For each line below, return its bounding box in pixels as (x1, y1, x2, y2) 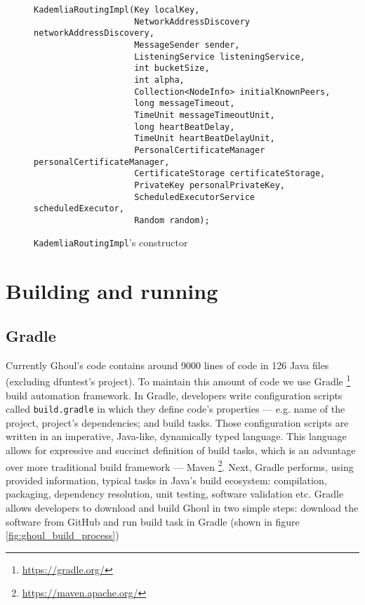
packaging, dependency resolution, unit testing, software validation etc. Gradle (6, 486, 344, 501)
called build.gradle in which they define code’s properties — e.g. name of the (6, 401, 345, 416)
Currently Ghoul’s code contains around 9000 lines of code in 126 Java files (6, 357, 329, 372)
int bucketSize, (134, 63, 210, 74)
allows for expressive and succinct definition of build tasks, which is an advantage (6, 442, 356, 457)
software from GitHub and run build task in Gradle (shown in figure (6, 514, 300, 528)
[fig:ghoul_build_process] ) (6, 528, 119, 543)
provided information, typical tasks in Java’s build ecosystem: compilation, (6, 472, 327, 487)
